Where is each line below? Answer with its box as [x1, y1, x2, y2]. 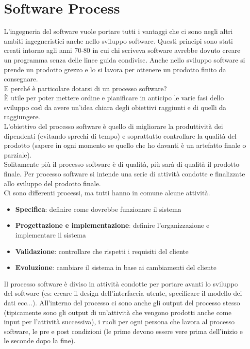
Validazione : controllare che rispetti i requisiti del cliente [15, 246, 189, 256]
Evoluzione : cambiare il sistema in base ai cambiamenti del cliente [15, 262, 217, 272]
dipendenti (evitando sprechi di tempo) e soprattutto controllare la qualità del [4, 130, 237, 141]
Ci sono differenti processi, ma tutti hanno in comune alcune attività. [4, 188, 210, 198]
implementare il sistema [15, 230, 86, 239]
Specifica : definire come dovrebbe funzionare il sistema [15, 204, 182, 214]
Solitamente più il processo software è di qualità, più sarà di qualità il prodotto [4, 159, 240, 169]
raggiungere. [4, 111, 40, 122]
